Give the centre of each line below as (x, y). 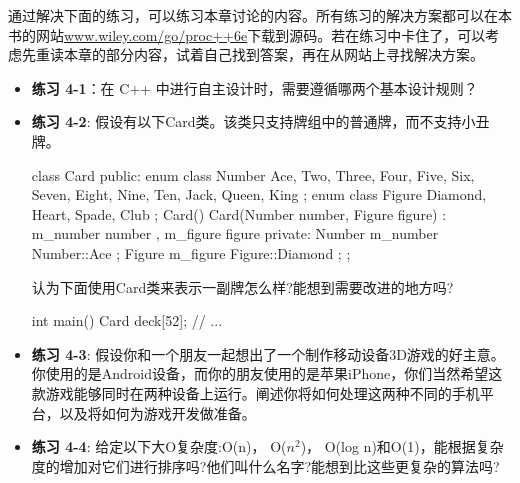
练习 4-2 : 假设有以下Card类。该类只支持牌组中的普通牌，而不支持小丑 (260, 121)
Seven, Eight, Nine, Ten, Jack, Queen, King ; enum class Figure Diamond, (259, 194)
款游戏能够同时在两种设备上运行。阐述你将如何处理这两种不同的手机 (255, 392)
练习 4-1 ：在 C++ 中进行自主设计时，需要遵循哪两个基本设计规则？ (254, 87)
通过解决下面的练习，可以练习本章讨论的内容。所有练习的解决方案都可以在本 (260, 15)
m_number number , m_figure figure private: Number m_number (235, 233)
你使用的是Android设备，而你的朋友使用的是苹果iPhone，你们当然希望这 (267, 373)
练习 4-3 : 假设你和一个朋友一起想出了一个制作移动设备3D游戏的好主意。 (268, 353)
